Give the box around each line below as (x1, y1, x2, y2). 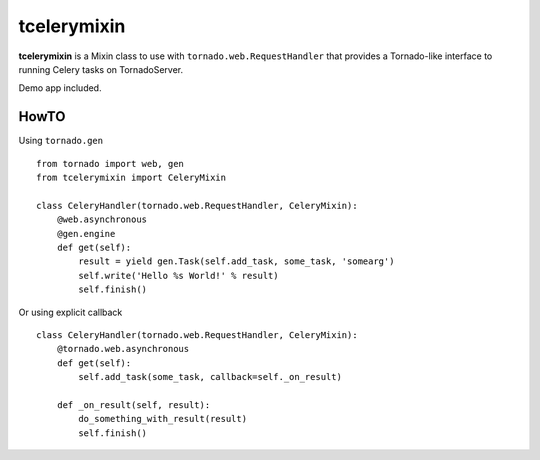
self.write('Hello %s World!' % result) (78, 270, 279, 281)
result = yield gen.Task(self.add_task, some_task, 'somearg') (78, 256, 395, 267)
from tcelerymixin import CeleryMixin (36, 172, 227, 184)
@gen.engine (56, 228, 116, 239)
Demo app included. (18, 82, 102, 94)
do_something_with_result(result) (78, 413, 248, 425)
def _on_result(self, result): (56, 399, 211, 410)
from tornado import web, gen (36, 158, 185, 169)
